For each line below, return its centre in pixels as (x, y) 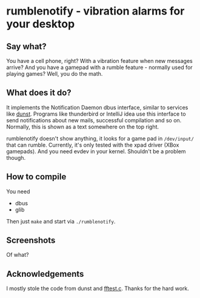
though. (16, 157)
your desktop (41, 24)
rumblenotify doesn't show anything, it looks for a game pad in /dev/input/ (100, 138)
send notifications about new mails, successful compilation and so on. (94, 120)
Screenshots (31, 240)
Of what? (18, 255)
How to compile (36, 177)
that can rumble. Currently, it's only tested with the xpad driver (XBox (93, 145)
